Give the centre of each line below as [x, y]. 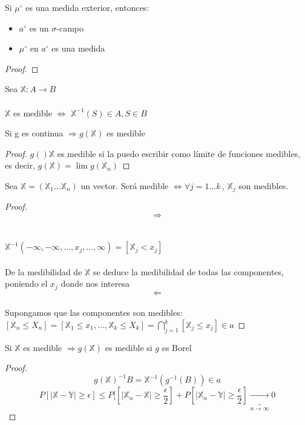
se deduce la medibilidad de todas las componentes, [189, 271]
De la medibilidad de [44, 271]
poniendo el [26, 283]
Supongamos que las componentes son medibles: [94, 313]
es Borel [177, 347]
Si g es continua [34, 133]
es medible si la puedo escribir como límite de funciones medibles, [179, 153]
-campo [70, 28]
